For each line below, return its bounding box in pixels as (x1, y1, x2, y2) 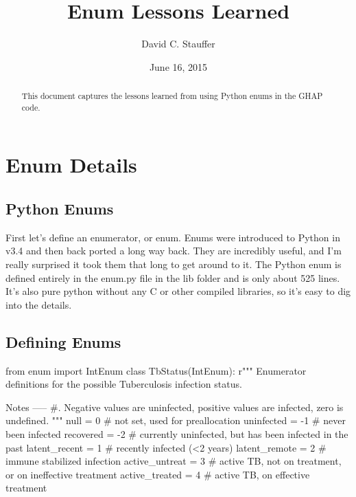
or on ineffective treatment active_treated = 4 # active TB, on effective (5, 467, 310, 481)
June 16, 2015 (149, 59, 208, 74)
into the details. (5, 297, 72, 311)
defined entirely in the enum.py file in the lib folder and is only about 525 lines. (5, 270, 340, 285)
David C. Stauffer (141, 36, 215, 51)
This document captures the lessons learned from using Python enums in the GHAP (21, 90, 323, 102)
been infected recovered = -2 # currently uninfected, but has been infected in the (5, 426, 348, 441)
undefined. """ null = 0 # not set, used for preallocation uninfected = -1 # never (5, 413, 346, 428)
